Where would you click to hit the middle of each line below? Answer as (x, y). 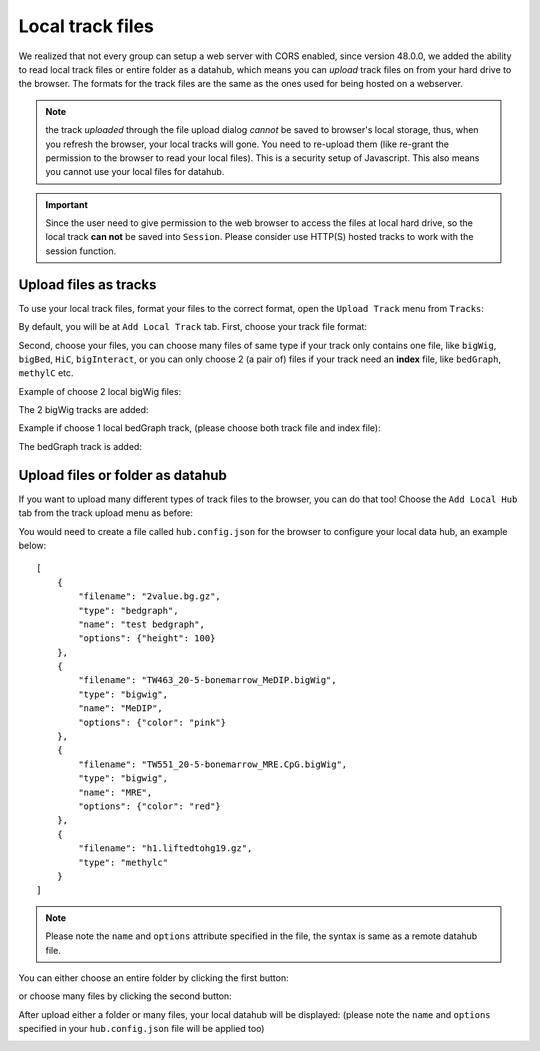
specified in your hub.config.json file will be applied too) (141, 1029)
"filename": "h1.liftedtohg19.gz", (165, 848)
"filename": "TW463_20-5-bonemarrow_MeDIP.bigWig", (207, 680)
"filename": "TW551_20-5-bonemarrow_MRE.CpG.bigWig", (213, 764)
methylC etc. (46, 373)
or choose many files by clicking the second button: (125, 996)
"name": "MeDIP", (121, 708)
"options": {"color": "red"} (150, 806)
